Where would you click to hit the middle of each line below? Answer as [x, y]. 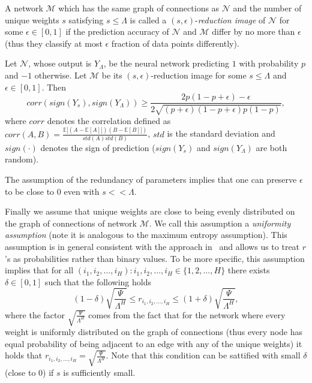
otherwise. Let [61, 75]
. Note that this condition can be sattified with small [203, 355]
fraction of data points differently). [175, 43]
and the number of [267, 8]
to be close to [30, 191]
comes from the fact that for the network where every [187, 314]
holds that [24, 355]
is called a [148, 19]
